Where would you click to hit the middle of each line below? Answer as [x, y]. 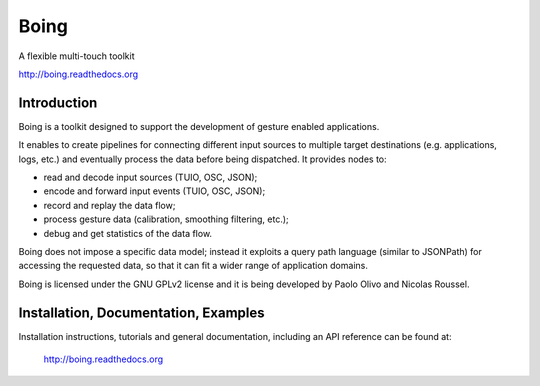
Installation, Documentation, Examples [141, 312]
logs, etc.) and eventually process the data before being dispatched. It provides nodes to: [202, 159]
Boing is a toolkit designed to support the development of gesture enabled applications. [199, 126]
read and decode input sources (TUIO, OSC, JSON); [150, 177]
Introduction [58, 102]
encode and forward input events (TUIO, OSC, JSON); [154, 191]
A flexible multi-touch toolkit [76, 56]
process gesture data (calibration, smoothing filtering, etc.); [166, 219]
